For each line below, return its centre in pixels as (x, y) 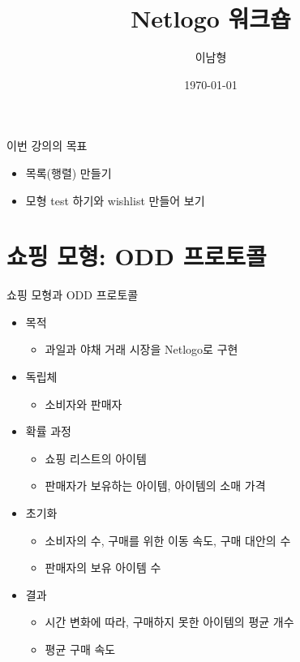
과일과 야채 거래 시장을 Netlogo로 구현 (141, 349)
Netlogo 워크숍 (211, 18)
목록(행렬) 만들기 (69, 172)
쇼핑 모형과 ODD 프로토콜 (73, 295)
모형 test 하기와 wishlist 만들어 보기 (115, 200)
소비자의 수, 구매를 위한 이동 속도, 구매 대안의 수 (168, 540)
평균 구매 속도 (80, 649)
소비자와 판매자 (84, 404)
